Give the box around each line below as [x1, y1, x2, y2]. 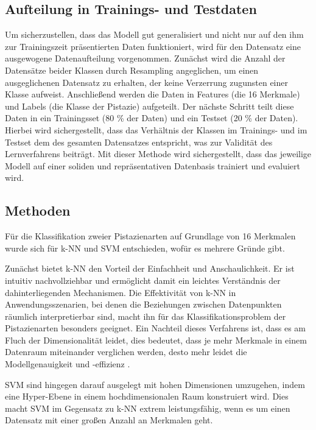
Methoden [5, 201, 71, 220]
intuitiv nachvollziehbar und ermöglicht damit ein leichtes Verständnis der [5, 273, 281, 286]
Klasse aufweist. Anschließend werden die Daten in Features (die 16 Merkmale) [5, 88, 300, 100]
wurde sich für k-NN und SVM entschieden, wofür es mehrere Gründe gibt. [5, 241, 285, 254]
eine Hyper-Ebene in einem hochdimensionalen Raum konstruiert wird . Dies [5, 390, 289, 403]
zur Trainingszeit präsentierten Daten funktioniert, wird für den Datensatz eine [5, 40, 301, 52]
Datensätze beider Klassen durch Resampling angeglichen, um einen [5, 63, 259, 76]
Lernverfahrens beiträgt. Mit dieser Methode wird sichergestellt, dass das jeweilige [5, 147, 312, 160]
